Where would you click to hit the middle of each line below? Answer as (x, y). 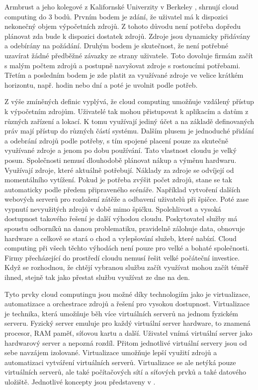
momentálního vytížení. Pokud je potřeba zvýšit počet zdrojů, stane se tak (118, 180)
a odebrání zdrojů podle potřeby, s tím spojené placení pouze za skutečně (116, 140)
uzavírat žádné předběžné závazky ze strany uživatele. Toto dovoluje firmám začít (129, 55)
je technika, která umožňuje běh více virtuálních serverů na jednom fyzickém (122, 313)
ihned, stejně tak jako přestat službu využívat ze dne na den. (97, 277)
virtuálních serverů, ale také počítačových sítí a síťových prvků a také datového (126, 372)
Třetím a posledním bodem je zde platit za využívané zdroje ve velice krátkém (124, 75)
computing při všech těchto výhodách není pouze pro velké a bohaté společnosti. (127, 248)
